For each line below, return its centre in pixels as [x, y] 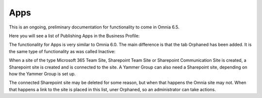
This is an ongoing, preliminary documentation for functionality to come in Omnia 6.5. [94, 27]
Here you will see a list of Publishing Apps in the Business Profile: [74, 36]
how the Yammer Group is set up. [42, 74]
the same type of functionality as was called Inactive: [62, 51]
